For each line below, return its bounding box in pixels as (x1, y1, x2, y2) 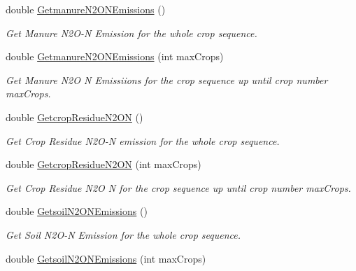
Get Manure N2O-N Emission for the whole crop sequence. (6, 25, 257, 40)
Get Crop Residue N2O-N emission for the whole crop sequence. (6, 133, 280, 148)
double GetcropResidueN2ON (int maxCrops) (6, 157, 201, 172)
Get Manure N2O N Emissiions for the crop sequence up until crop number (6, 72, 328, 87)
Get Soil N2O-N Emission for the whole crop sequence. (6, 227, 241, 242)
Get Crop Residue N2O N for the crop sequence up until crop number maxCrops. (6, 180, 351, 195)
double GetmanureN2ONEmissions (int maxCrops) (6, 49, 224, 64)
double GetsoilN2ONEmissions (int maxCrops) (6, 251, 206, 265)
